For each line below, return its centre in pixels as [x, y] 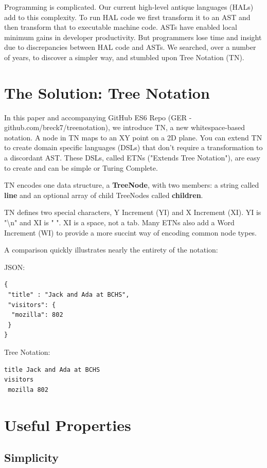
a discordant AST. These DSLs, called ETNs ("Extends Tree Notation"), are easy [132, 158]
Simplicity [31, 457]
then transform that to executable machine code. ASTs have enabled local [121, 27]
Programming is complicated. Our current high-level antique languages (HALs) [129, 7]
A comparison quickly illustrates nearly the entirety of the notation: [111, 250]
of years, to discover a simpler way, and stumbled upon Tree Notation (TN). [124, 57]
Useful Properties [68, 425]
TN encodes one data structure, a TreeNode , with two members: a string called [132, 185]
